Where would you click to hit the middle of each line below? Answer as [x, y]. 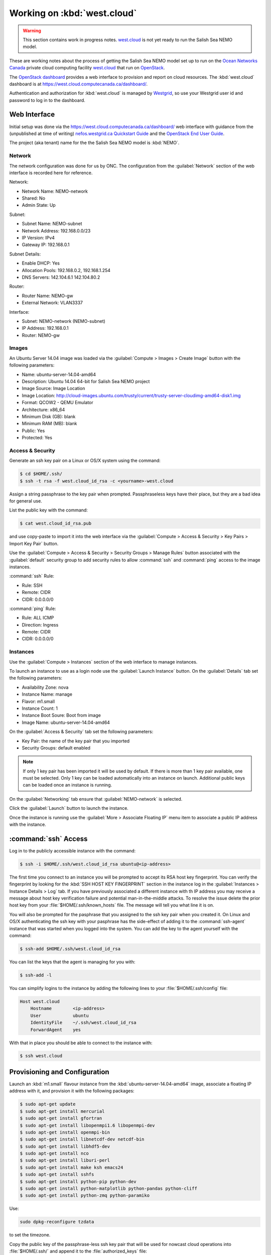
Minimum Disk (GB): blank [49, 416]
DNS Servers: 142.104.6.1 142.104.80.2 [61, 277]
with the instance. [28, 825]
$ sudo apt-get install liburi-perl [65, 1160]
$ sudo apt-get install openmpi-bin [65, 1132]
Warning [32, 31]
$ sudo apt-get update [48, 1104]
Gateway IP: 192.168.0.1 [46, 245]
